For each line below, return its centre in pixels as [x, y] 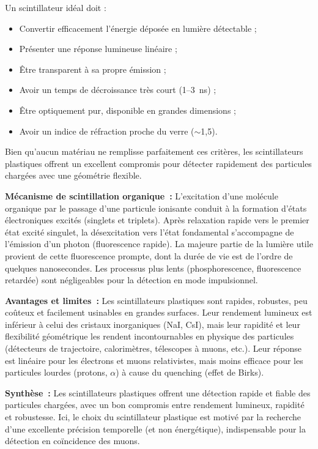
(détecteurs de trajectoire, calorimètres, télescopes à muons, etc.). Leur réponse [153, 348]
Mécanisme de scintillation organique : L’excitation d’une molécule [142, 195]
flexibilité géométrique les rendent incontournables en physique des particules [150, 336]
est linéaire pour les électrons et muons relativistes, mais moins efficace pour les [154, 360]
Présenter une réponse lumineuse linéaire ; [98, 49]
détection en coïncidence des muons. [72, 441]
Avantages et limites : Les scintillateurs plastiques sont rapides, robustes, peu [156, 300]
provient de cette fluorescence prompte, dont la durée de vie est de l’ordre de [149, 255]
